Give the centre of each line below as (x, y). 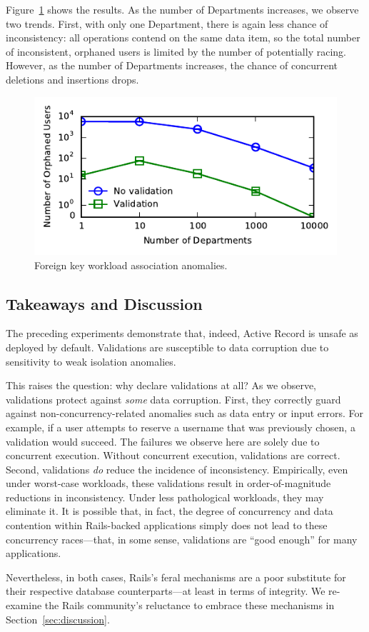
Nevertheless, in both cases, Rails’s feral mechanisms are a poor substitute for (176, 577)
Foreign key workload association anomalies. (131, 265)
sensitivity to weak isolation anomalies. (91, 361)
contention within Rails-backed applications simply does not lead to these (167, 525)
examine (24, 605)
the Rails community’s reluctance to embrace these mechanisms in (189, 605)
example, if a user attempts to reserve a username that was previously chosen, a (181, 427)
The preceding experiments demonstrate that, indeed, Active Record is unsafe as (182, 333)
